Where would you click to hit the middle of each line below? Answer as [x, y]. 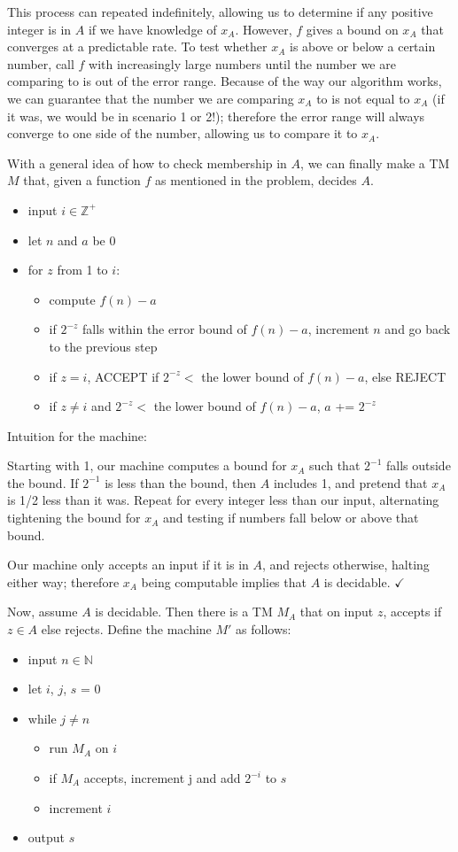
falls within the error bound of [165, 329]
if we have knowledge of [152, 29]
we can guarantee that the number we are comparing [151, 98]
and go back [418, 329]
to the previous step [103, 346]
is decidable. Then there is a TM [184, 612]
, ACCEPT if [123, 376]
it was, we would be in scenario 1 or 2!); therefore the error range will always [216, 116]
